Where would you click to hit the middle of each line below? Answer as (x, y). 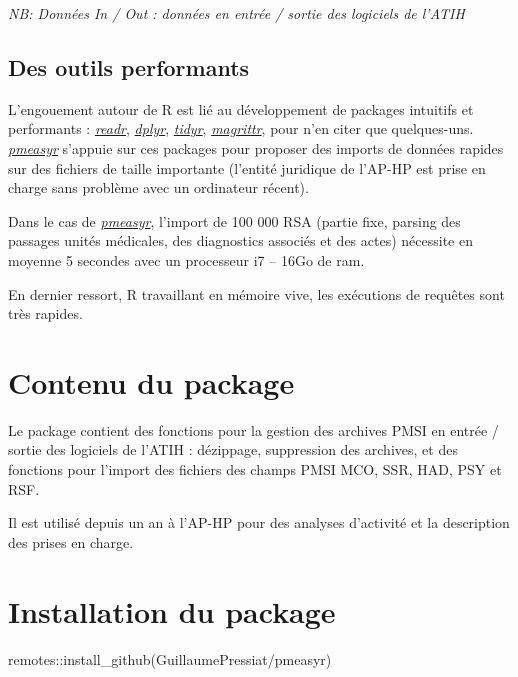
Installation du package (172, 610)
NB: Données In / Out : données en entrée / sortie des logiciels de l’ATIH (236, 13)
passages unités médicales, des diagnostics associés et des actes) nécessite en (240, 240)
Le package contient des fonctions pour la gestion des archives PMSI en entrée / (253, 429)
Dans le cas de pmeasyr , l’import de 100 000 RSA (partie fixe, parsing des (234, 220)
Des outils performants (129, 66)
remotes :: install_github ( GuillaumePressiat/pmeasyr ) (170, 658)
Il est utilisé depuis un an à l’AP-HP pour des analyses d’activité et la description (259, 522)
